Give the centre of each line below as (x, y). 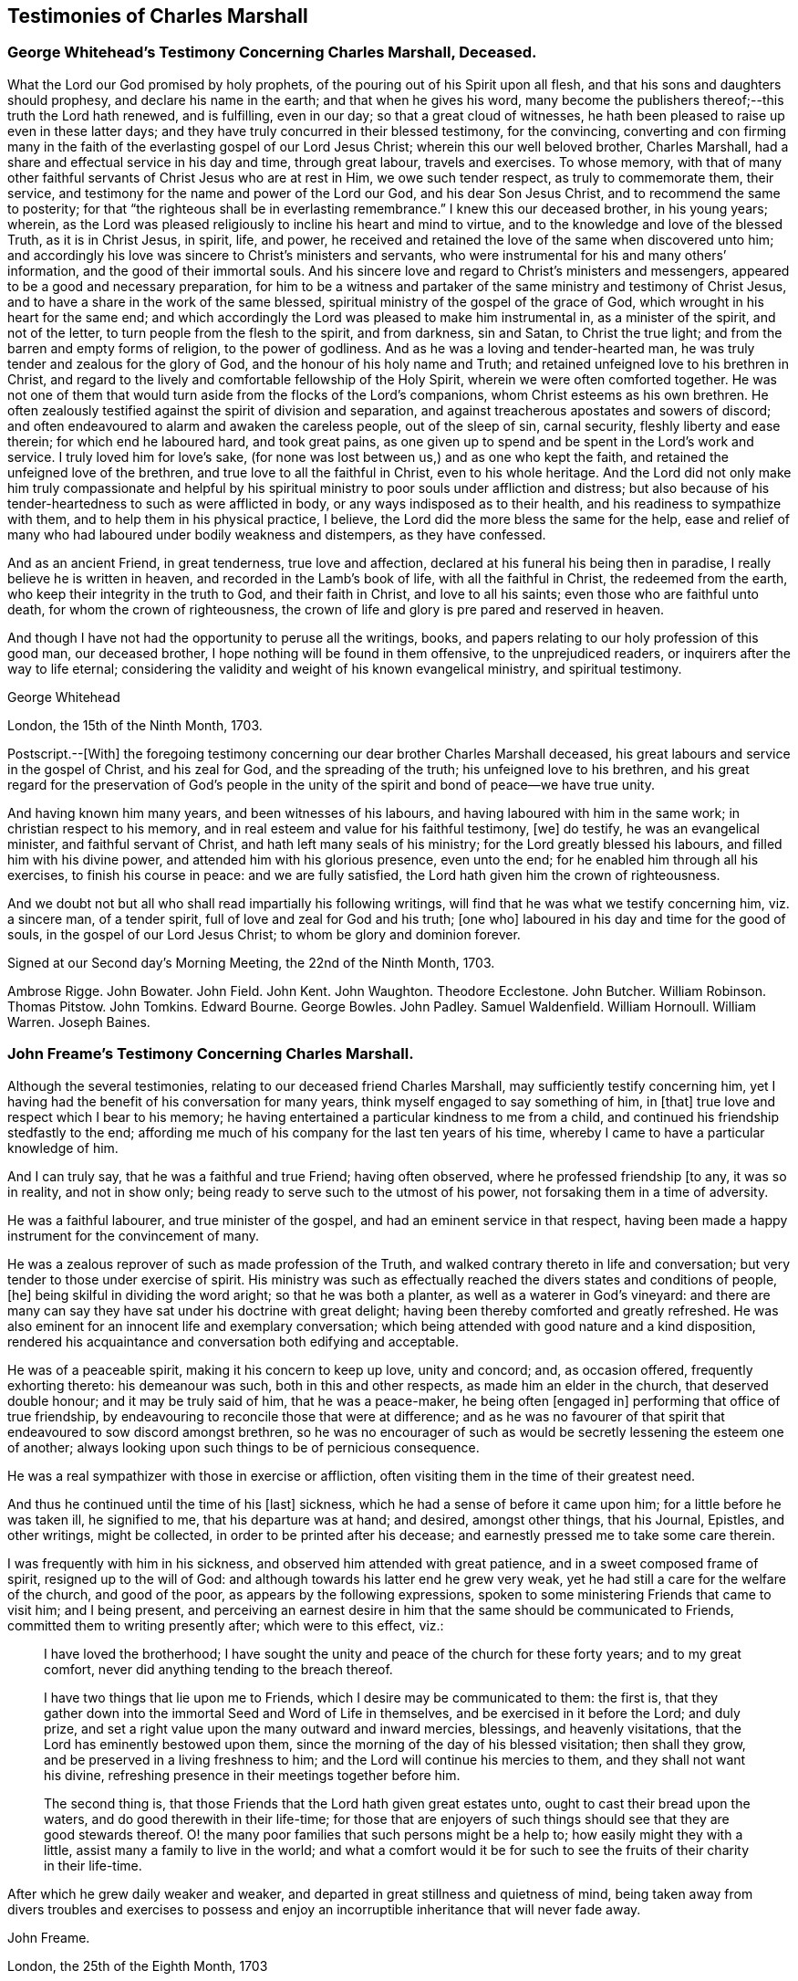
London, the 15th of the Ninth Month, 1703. (135, 725)
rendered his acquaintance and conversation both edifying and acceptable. (233, 1341)
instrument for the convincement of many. (134, 1235)
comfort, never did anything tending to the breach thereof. (218, 1669)
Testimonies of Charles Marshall (158, 16)
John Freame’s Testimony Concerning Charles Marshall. (211, 1054)
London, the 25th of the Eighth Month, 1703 (138, 1965)
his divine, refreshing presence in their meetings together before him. (252, 1775)
